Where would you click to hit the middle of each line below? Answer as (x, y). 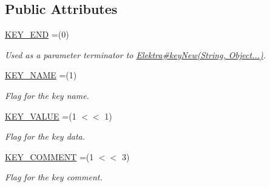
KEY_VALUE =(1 (41, 116)
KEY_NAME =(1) (41, 75)
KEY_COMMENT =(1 (49, 156)
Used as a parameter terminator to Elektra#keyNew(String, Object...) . (136, 54)
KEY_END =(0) (37, 34)
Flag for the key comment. (54, 177)
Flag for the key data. (45, 136)
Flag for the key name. (47, 95)
